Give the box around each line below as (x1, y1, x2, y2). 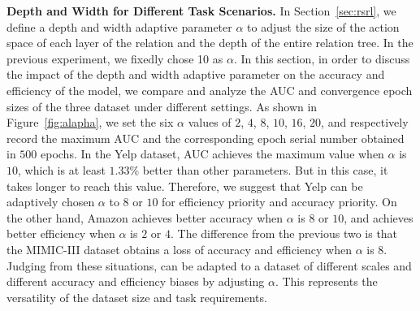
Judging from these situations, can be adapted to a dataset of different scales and (6, 257, 412, 274)
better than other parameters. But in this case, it (142, 161, 388, 178)
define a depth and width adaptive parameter (6, 18, 232, 35)
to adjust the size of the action (247, 18, 400, 35)
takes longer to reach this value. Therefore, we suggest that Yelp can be (6, 177, 363, 194)
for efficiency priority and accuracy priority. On (162, 193, 397, 210)
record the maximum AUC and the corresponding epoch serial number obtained (6, 129, 405, 146)
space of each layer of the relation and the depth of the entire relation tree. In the (6, 34, 414, 51)
